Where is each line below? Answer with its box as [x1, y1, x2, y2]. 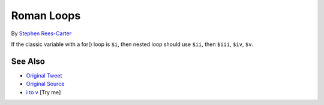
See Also [11, 56, 45, 66]
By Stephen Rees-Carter [11, 30, 72, 37]
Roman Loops [11, 9, 81, 22]
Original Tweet [26, 72, 62, 79]
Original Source [26, 81, 65, 88]
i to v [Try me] [26, 88, 61, 95]
